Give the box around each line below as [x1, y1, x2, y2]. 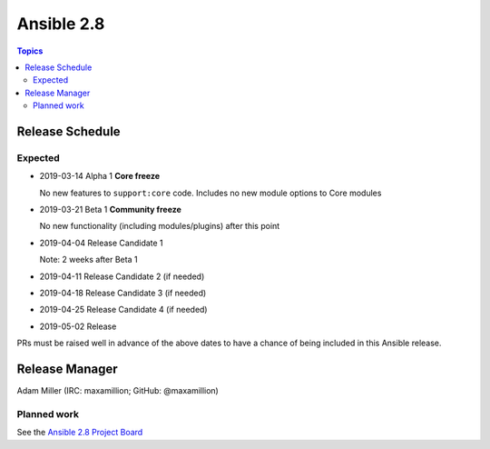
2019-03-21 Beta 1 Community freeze [39, 205, 181, 215]
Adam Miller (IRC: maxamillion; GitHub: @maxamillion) [16, 385, 220, 396]
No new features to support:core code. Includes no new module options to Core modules [39, 187, 382, 198]
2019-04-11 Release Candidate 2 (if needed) [39, 271, 205, 282]
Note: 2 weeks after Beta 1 [39, 254, 138, 265]
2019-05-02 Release [39, 321, 117, 332]
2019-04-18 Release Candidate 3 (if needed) [39, 287, 207, 298]
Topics [16, 45, 44, 56]
